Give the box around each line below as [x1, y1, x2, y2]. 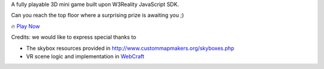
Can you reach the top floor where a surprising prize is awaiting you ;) [11, 12, 184, 19]
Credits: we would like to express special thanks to [11, 33, 136, 41]
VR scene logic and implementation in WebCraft [26, 52, 145, 59]
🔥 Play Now [11, 23, 40, 30]
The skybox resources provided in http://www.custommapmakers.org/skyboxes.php [26, 45, 235, 52]
